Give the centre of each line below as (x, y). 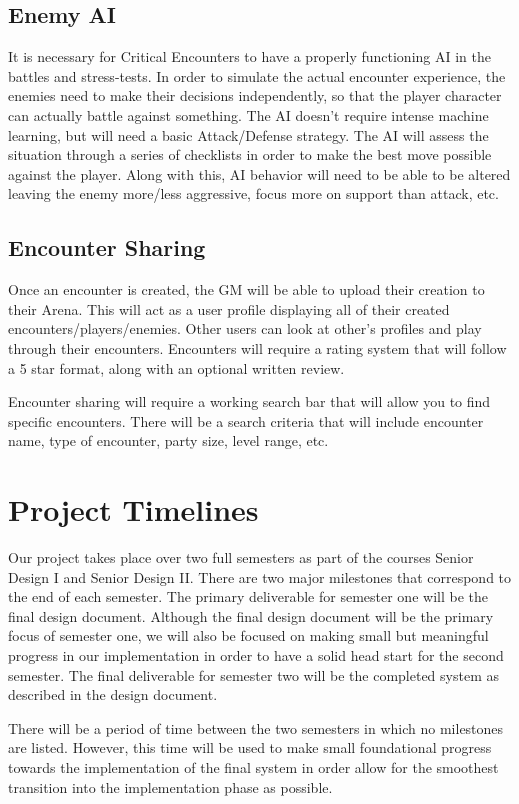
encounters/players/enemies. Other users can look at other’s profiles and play (245, 328)
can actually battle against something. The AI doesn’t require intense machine (248, 114)
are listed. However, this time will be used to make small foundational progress (250, 747)
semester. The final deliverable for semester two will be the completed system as (253, 674)
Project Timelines (133, 509)
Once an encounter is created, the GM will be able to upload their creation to (246, 289)
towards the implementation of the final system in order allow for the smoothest (253, 766)
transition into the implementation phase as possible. (170, 786)
